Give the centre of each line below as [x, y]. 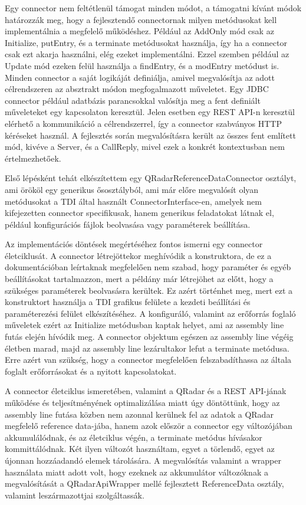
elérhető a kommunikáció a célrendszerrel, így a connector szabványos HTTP [143, 123]
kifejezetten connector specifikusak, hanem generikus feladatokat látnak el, [139, 213]
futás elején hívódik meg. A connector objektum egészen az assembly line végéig [149, 337]
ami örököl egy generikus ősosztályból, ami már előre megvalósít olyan [132, 189]
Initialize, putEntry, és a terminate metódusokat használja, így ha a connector [146, 42]
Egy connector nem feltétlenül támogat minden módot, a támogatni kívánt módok [153, 8]
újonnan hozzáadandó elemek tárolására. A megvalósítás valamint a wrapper [143, 460]
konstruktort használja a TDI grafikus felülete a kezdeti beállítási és [128, 302]
